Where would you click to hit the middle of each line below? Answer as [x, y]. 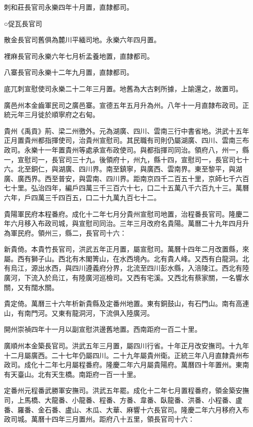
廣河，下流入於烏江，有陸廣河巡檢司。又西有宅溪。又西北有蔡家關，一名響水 [126, 278]
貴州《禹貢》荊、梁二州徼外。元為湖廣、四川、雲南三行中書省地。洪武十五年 [126, 130]
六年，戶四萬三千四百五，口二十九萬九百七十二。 [82, 197]
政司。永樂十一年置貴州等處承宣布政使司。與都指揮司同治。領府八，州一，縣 [126, 149]
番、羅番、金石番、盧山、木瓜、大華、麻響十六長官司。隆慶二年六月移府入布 [126, 409]
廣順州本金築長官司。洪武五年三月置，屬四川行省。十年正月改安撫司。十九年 [126, 346]
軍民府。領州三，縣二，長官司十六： [68, 232]
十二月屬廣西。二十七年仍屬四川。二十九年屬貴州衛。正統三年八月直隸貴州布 [126, 355]
